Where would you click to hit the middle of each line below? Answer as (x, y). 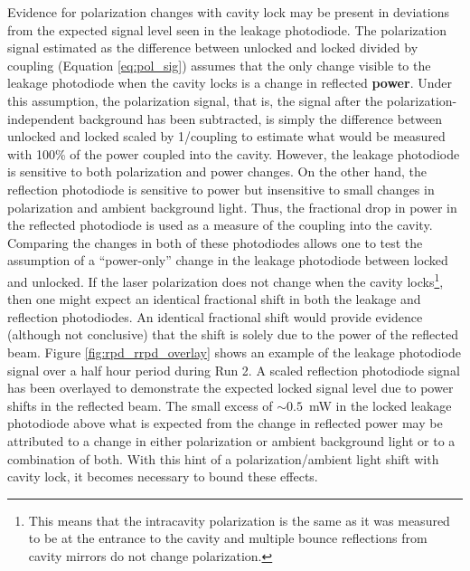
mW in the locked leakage (380, 405)
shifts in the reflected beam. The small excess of (140, 405)
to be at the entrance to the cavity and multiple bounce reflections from (228, 538)
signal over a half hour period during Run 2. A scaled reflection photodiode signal (234, 370)
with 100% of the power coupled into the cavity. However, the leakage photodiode (234, 153)
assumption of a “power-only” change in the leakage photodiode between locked (228, 260)
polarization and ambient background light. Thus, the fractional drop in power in (232, 207)
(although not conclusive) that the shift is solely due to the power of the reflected (233, 334)
